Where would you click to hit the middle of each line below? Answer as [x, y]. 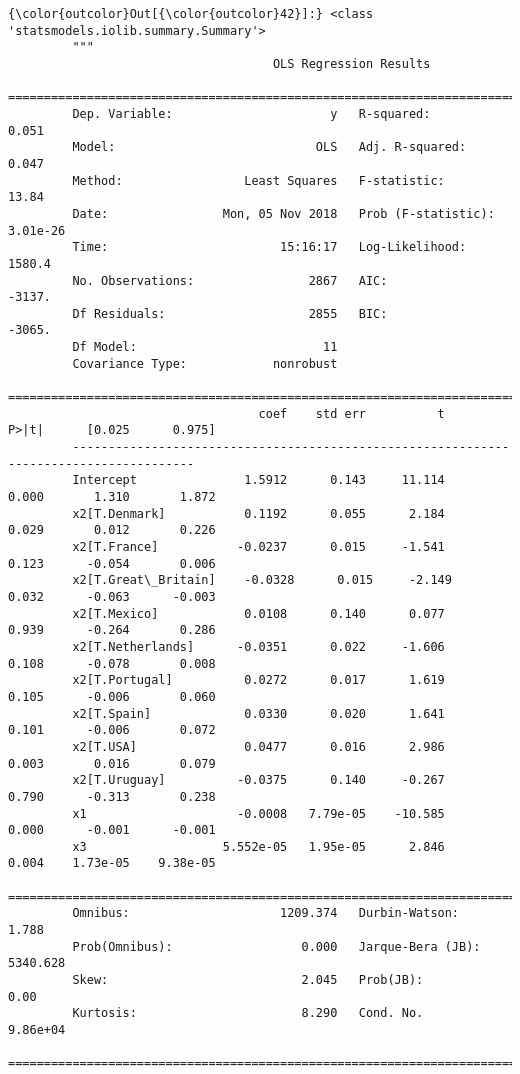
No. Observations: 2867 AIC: [230, 280]
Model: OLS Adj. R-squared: [269, 147]
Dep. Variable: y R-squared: [251, 113]
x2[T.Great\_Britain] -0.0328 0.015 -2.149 [262, 580]
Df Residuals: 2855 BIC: [230, 313]
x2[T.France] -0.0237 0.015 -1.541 [258, 547]
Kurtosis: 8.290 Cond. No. [248, 1013]
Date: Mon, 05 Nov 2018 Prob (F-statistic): [283, 213]
